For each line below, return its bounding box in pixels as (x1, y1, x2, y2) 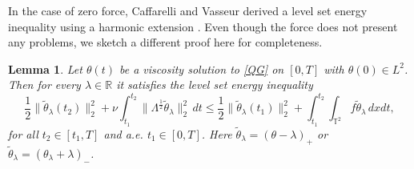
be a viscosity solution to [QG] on (119, 60, 284, 77)
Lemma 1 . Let (8, 60, 82, 77)
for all (8, 125, 38, 142)
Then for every (8, 76, 81, 93)
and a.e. (103, 125, 143, 142)
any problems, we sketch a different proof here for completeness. (8, 34, 323, 50)
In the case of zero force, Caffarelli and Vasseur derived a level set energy (8, 2, 368, 18)
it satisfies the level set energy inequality (116, 76, 313, 93)
